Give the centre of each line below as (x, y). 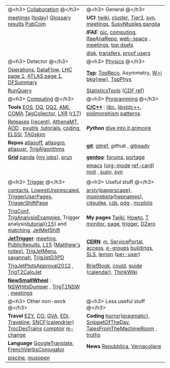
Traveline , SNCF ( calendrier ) (41, 322)
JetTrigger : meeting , (32, 238)
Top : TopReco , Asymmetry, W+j (124, 73)
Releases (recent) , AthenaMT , (43, 122)
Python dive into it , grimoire (119, 128)
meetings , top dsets (110, 45)
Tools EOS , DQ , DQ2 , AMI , (39, 107)
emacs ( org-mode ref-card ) (120, 165)
